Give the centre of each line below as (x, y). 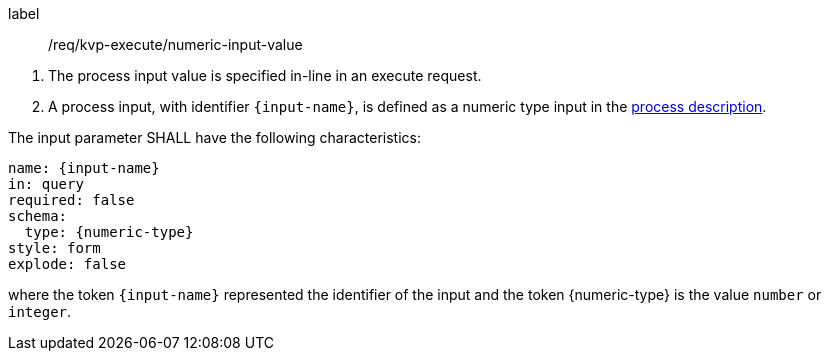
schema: (38, 216)
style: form (54, 248)
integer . (40, 311)
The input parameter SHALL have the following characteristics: (214, 137)
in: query (46, 184)
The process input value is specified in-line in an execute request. (265, 75)
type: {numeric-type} (109, 232)
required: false (71, 200)
